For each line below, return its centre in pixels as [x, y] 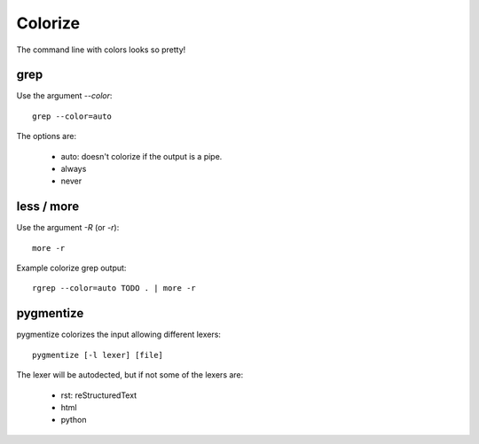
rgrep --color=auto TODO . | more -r [114, 288]
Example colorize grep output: [71, 268]
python [74, 420]
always [74, 169]
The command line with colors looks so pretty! [101, 50]
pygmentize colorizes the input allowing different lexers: [119, 335]
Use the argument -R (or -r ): [68, 228]
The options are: [47, 136]
